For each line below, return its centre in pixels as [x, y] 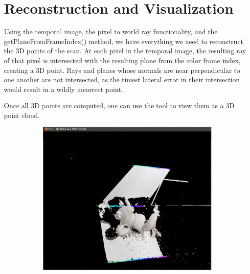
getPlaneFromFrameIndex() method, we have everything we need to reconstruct [124, 41]
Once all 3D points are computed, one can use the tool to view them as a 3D [119, 105]
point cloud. [22, 115]
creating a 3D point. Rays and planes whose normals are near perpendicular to [122, 70]
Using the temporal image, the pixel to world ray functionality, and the [111, 32]
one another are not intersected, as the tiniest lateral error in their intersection [122, 80]
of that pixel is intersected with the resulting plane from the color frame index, [122, 60]
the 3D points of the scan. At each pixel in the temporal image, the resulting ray [125, 51]
